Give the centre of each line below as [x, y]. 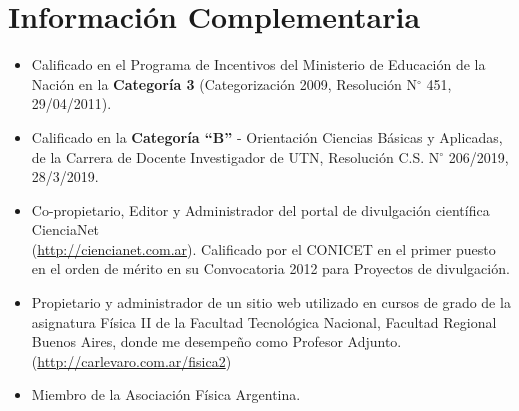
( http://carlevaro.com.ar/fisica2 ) [131, 360]
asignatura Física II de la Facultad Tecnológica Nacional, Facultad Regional [264, 321]
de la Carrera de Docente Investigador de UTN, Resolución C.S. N [235, 156]
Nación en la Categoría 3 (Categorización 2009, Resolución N [224, 83]
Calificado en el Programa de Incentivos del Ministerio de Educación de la [258, 64]
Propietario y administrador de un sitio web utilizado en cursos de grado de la [271, 302]
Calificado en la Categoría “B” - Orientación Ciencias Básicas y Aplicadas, [267, 136]
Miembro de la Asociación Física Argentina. [166, 394]
